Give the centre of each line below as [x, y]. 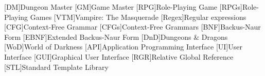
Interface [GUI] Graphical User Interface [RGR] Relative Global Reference [119, 56]
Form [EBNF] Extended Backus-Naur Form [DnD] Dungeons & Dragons [116, 36]
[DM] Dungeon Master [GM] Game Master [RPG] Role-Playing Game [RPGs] [123, 7]
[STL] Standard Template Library [56, 67]
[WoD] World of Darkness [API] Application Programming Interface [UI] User [123, 47]
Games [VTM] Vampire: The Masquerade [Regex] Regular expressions [138, 17]
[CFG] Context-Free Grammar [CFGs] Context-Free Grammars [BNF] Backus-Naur [132, 27]
